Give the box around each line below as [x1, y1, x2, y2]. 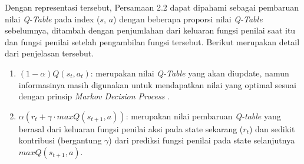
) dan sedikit [249, 122, 295, 135]
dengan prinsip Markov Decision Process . [18, 90, 170, 102]
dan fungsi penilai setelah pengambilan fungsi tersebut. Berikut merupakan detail [5, 35, 300, 48]
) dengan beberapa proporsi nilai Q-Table [113, 12, 263, 25]
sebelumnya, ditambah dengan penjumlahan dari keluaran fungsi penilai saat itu [5, 24, 296, 36]
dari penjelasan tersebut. [5, 47, 94, 59]
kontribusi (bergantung [18, 134, 102, 146]
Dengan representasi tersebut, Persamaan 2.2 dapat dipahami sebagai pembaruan [5, 1, 299, 13]
